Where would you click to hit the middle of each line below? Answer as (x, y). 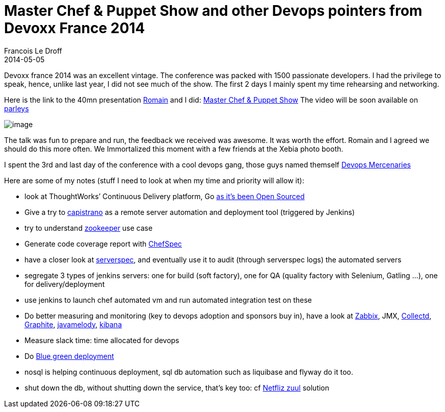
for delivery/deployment (65, 284)
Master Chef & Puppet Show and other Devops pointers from (213, 11)
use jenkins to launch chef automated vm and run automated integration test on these (168, 300)
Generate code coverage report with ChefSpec (103, 244)
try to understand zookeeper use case (89, 228)
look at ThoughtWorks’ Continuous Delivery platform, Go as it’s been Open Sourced (165, 196)
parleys (17, 108)
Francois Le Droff (33, 51)
